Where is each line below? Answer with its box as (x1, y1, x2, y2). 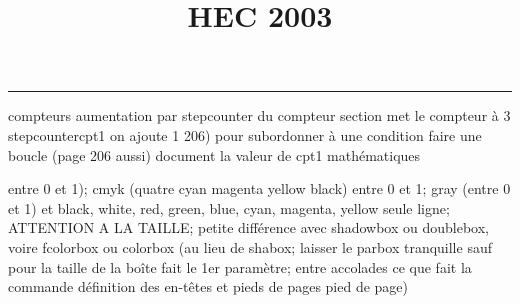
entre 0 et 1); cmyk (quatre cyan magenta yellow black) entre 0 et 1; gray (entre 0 (8, 178, 511, 199)
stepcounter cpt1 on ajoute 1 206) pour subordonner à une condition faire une (8, 124, 482, 145)
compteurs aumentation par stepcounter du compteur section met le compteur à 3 (8, 105, 511, 126)
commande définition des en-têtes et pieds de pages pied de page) (8, 276, 409, 297)
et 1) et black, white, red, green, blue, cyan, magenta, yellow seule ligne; (8, 197, 450, 218)
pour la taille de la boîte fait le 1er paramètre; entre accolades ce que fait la (8, 256, 472, 277)
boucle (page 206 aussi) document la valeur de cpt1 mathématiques (8, 144, 421, 165)
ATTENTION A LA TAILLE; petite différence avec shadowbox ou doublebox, (8, 217, 489, 238)
